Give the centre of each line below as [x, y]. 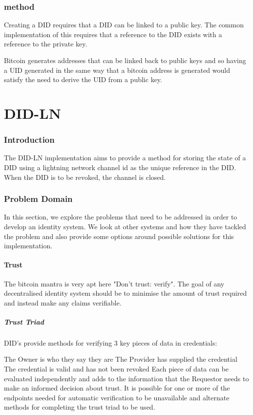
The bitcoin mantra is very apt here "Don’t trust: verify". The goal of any [114, 283]
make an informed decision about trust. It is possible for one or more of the [117, 388]
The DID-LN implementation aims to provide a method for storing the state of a [125, 158]
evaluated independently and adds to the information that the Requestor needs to [126, 378]
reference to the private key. [46, 44]
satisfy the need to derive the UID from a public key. [83, 79]
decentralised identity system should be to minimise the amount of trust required [126, 293]
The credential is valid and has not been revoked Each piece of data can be [116, 369]
